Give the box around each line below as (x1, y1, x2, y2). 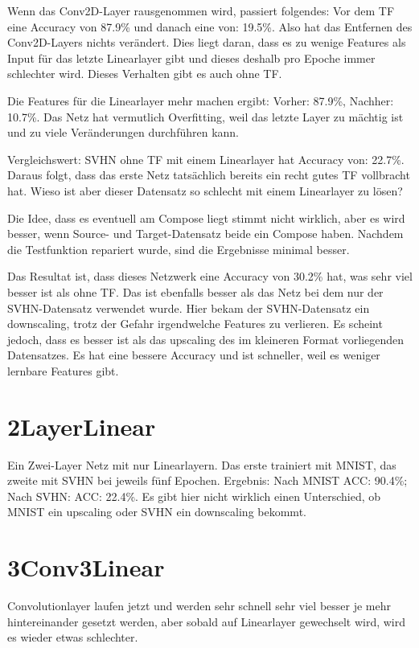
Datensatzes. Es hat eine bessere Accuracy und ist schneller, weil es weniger (7, 347, 380, 363)
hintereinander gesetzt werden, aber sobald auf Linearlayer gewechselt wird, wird (7, 613, 406, 630)
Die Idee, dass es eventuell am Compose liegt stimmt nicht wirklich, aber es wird (7, 209, 405, 226)
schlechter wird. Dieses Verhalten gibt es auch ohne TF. (7, 65, 282, 82)
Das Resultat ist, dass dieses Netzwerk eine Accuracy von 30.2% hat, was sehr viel (7, 268, 413, 285)
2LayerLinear (7, 409, 156, 442)
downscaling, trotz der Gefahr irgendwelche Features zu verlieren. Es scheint (7, 315, 383, 332)
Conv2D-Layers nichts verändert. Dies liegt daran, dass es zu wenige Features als (7, 34, 406, 51)
